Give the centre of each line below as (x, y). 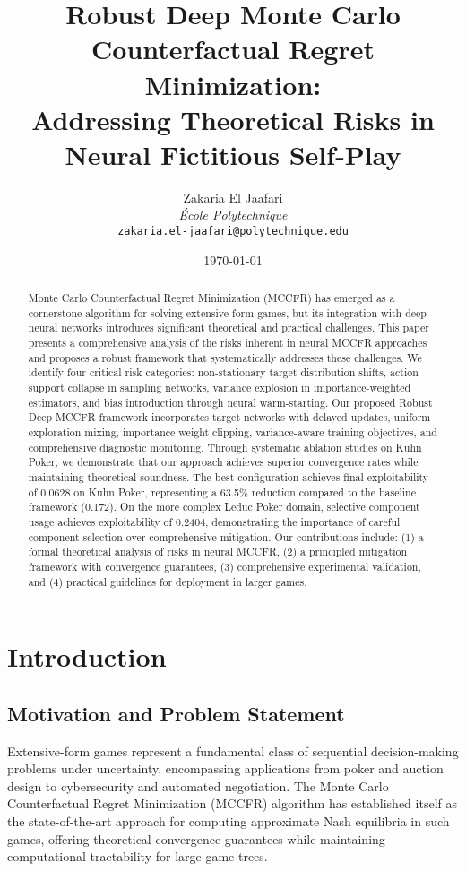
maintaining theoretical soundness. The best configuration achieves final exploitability (229, 476)
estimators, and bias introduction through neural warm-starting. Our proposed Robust (230, 402)
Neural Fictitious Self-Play (233, 154)
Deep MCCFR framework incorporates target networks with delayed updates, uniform (229, 417)
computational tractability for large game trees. (138, 856)
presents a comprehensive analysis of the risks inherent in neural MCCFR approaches (228, 343)
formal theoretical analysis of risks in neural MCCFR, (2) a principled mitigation (218, 552)
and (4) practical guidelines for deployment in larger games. (168, 581)
